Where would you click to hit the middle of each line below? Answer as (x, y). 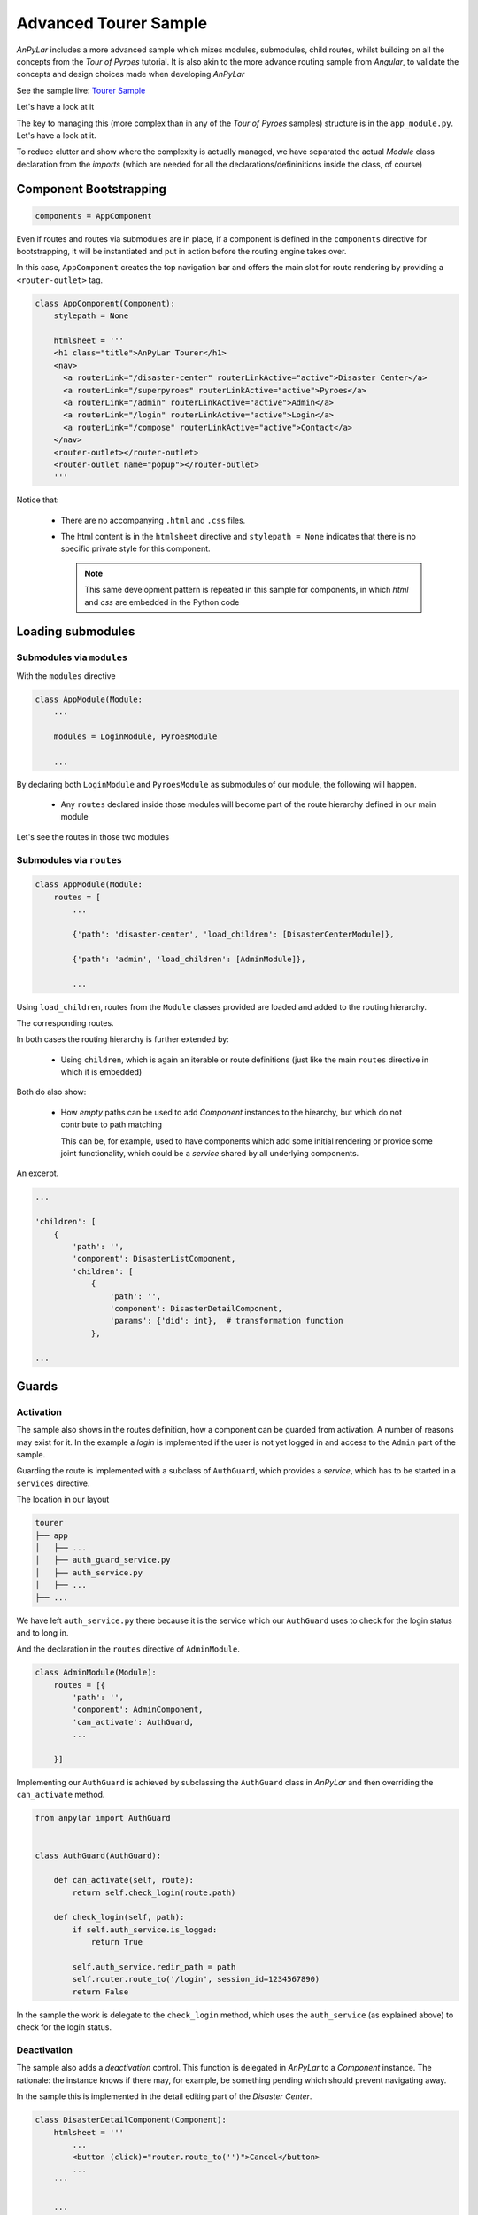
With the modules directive (66, 676)
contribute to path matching (112, 1124)
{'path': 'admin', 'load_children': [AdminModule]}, (189, 959)
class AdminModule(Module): (96, 1673)
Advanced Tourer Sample (112, 23)
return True (117, 1942)
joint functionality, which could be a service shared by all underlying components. (210, 1154)
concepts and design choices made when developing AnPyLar (131, 74)
